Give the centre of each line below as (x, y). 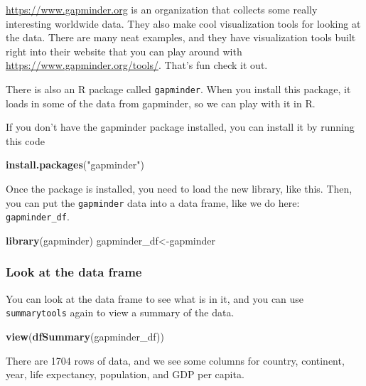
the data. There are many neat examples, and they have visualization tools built (181, 37)
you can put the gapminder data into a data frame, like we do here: (153, 202)
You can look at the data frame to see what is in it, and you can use (155, 298)
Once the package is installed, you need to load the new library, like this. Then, (179, 188)
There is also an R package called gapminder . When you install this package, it (178, 89)
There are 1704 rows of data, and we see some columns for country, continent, (175, 360)
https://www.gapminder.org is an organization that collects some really (162, 9)
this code (25, 140)
